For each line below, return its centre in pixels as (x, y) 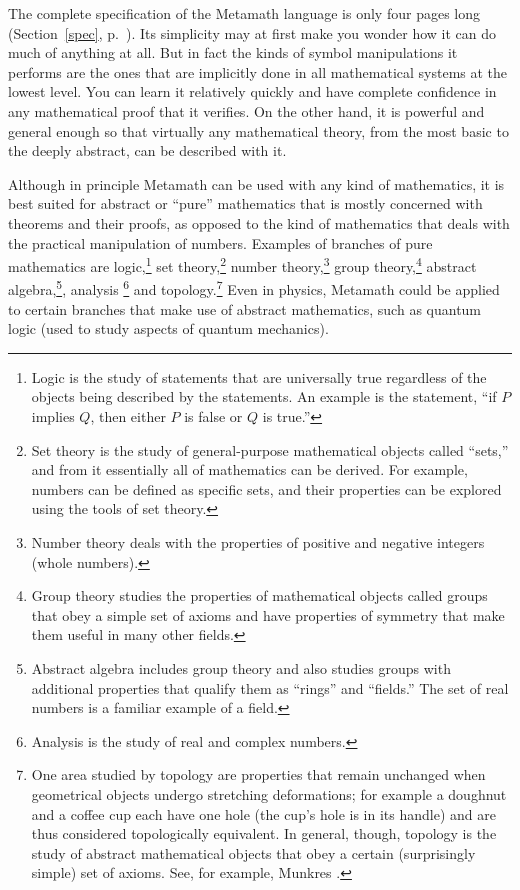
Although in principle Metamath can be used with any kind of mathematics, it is (256, 183)
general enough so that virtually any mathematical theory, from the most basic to (258, 130)
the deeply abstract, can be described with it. (147, 150)
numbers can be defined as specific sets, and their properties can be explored (266, 488)
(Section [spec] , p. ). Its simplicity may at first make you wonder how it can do (252, 32)
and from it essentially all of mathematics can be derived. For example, (249, 469)
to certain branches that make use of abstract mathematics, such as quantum (245, 308)
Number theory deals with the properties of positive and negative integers (258, 541)
